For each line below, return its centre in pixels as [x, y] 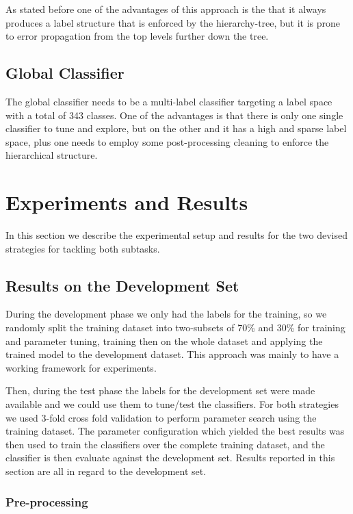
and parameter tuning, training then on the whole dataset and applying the [164, 340]
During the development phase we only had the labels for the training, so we [166, 314]
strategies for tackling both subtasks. [83, 248]
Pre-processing [47, 501]
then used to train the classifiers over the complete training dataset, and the [165, 444]
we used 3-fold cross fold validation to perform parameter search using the [161, 417]
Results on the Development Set [122, 285]
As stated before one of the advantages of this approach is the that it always [166, 9]
